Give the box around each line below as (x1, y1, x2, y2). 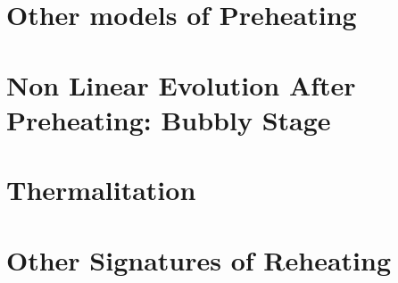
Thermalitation (6, 171, 196, 208)
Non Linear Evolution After (6, 66, 356, 103)
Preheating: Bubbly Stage (6, 101, 331, 137)
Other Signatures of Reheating (6, 241, 392, 278)
